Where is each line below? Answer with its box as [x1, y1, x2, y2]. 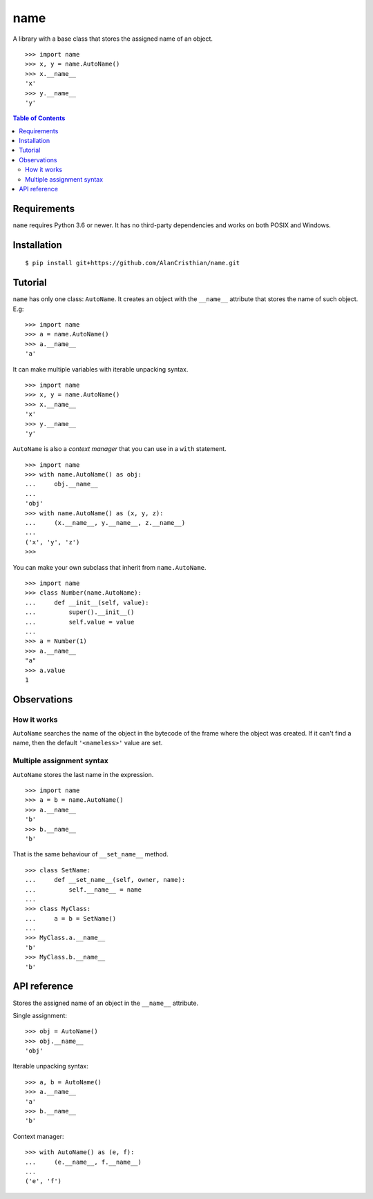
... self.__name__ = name [25, 885, 142, 894]
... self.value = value [25, 618, 135, 626]
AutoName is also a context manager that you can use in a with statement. [12, 445, 227, 453]
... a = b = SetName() [25, 914, 117, 922]
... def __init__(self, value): [25, 598, 149, 606]
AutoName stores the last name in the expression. [12, 770, 154, 778]
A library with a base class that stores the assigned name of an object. [12, 35, 213, 43]
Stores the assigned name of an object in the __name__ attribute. [12, 999, 199, 1007]
